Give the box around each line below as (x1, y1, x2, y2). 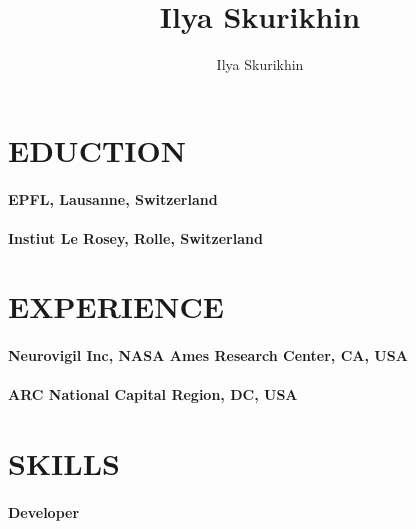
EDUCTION (8, 129, 186, 170)
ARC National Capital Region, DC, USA (8, 384, 298, 405)
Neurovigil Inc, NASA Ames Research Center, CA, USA (8, 345, 408, 366)
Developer (8, 502, 80, 522)
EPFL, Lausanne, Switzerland (8, 188, 218, 209)
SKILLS (8, 443, 120, 484)
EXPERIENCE (8, 286, 224, 327)
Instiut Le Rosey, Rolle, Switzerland (8, 227, 263, 248)
